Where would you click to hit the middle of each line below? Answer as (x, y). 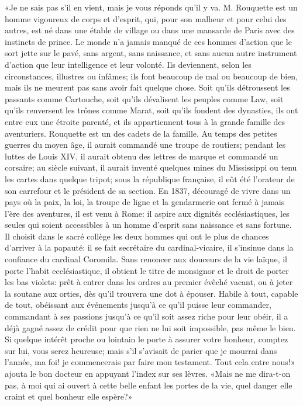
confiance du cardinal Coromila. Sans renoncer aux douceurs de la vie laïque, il (146, 259)
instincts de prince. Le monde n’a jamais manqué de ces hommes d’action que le (148, 41)
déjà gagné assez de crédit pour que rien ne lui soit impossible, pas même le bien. (150, 327)
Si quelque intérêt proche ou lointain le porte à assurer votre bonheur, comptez (147, 339)
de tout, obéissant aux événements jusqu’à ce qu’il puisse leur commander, (138, 305)
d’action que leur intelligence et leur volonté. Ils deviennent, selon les (128, 64)
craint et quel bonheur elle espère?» (69, 396)
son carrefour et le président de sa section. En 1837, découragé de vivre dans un (148, 190)
